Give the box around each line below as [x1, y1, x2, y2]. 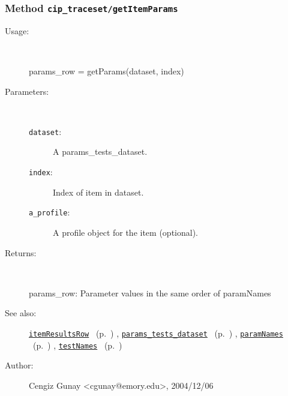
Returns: [5, 246, 37, 259]
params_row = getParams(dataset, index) [29, 64, 184, 77]
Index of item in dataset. [53, 185, 144, 198]
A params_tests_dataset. [53, 145, 148, 158]
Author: [5, 359, 34, 371]
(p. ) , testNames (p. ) [32, 338, 122, 351]
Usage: [5, 24, 29, 37]
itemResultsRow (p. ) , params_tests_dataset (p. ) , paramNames [29, 326, 283, 339]
